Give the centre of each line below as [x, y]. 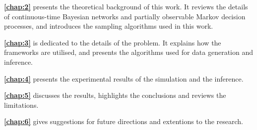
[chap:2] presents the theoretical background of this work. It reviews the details [126, 6]
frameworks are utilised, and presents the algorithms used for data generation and [129, 52]
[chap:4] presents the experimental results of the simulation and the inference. [124, 78]
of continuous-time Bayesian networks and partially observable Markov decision [125, 16]
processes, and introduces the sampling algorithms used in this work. [109, 26]
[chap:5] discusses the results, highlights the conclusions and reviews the [115, 95]
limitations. [21, 105]
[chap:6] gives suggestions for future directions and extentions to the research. [124, 121]
